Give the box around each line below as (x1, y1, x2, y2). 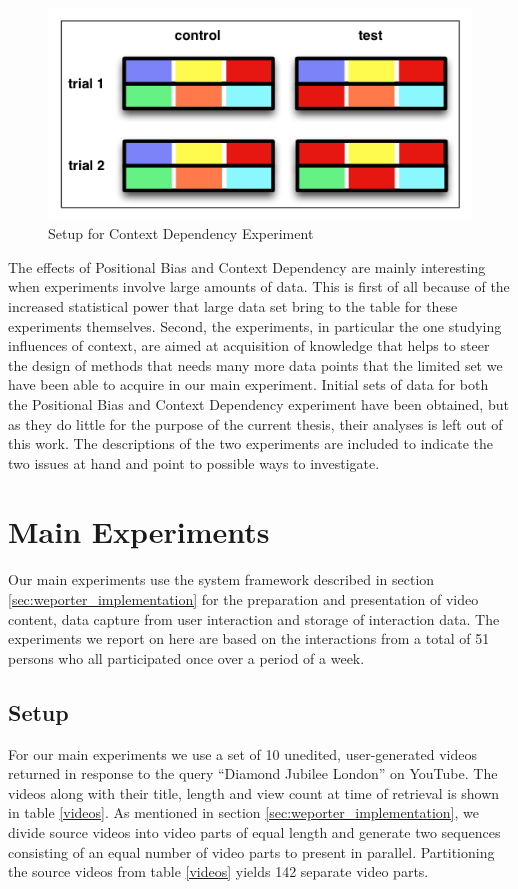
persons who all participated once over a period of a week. (8, 647, 365, 668)
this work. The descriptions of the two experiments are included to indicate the (8, 433, 494, 454)
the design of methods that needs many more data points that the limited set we (8, 354, 503, 375)
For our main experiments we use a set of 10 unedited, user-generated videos (8, 743, 477, 764)
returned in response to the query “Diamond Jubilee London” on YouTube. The (8, 763, 498, 784)
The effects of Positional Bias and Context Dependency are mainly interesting (8, 256, 486, 277)
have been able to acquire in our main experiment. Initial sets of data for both (8, 374, 489, 395)
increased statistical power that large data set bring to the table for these (8, 295, 458, 316)
